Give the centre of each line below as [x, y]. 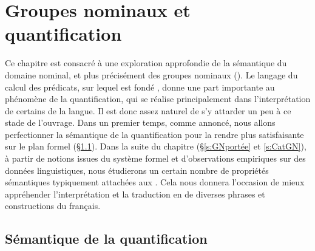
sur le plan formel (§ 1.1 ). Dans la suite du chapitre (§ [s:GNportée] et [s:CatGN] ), [156, 146]
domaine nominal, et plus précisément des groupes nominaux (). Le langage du [151, 74]
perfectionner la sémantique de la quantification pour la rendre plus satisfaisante [154, 134]
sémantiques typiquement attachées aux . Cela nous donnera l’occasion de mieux [155, 182]
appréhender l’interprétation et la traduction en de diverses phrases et [135, 194]
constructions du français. [53, 206]
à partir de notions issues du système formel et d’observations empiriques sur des [155, 158]
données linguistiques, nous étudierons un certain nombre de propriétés [137, 170]
